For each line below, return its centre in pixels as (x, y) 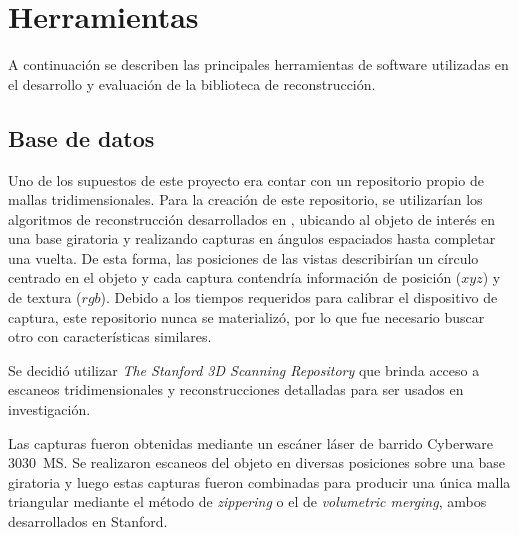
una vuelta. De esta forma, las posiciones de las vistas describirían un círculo (243, 257)
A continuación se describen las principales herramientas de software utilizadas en (258, 64)
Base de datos (81, 137)
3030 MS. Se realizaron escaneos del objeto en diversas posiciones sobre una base (256, 462)
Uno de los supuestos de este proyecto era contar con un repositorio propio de (246, 179)
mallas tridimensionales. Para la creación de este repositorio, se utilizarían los (245, 199)
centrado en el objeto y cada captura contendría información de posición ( (235, 277)
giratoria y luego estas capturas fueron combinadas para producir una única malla (259, 481)
